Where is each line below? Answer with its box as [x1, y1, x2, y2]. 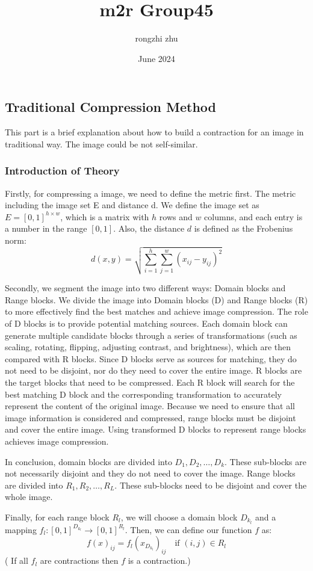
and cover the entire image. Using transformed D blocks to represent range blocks [5, 423, 306, 436]
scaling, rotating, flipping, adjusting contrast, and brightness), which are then [5, 341, 291, 353]
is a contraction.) [128, 554, 191, 567]
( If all [5, 554, 28, 567]
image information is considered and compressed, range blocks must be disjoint [5, 411, 296, 424]
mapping [5, 523, 37, 536]
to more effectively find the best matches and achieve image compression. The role [5, 305, 308, 318]
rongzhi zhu [135, 32, 178, 45]
